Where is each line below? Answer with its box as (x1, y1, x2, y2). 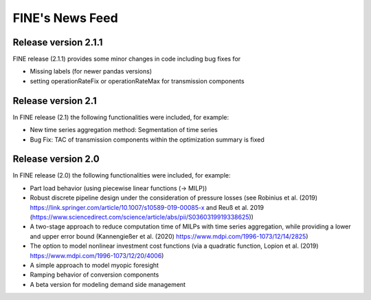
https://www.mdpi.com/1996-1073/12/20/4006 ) (30, 251, 164, 259)
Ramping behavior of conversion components (30, 270, 159, 279)
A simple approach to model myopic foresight (30, 261, 159, 269)
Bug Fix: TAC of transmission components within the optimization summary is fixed (30, 135, 265, 144)
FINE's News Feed (12, 10, 118, 25)
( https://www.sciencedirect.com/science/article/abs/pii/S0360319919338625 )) (30, 213, 254, 221)
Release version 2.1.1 (12, 36, 103, 48)
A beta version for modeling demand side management (30, 280, 185, 288)
